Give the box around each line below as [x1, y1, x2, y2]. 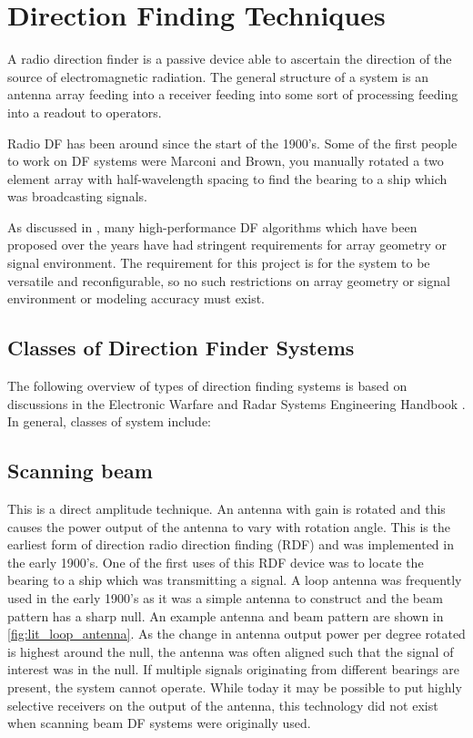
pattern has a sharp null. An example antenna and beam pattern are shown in [7, 606, 444, 625]
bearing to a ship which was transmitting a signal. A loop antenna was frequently [7, 570, 462, 589]
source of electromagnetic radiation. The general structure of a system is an [7, 67, 428, 86]
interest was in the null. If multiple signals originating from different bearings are [7, 660, 459, 679]
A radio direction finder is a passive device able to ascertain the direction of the [7, 49, 452, 68]
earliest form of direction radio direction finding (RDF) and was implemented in [7, 535, 454, 554]
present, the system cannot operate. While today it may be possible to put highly [7, 677, 462, 696]
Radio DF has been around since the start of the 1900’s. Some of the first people [7, 133, 458, 152]
